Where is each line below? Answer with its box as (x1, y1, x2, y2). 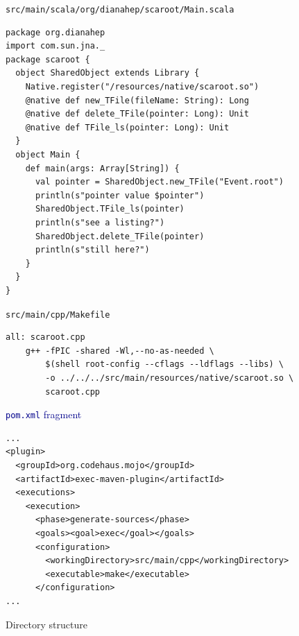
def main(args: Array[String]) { (25, 163, 180, 173)
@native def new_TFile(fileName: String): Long (25, 95, 249, 105)
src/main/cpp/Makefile (6, 309, 110, 320)
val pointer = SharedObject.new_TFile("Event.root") (35, 177, 284, 187)
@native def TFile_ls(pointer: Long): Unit (25, 122, 230, 132)
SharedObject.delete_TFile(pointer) (35, 231, 205, 241)
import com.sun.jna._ (6, 41, 105, 51)
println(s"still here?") (35, 245, 150, 255)
